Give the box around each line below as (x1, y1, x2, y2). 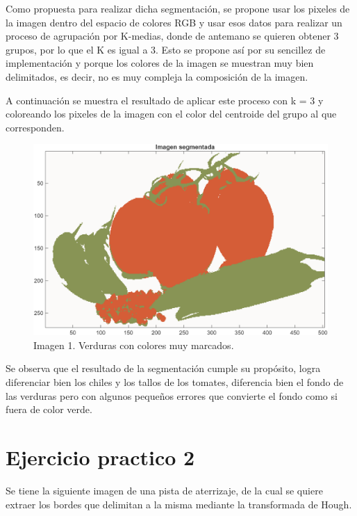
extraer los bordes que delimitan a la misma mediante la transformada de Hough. (6, 497, 352, 511)
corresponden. (6, 120, 65, 134)
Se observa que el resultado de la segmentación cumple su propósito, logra (6, 361, 321, 376)
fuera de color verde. (6, 402, 92, 417)
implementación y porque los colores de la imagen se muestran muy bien (6, 56, 314, 70)
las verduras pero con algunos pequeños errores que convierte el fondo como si (6, 388, 338, 403)
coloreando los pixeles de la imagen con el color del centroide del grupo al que (6, 106, 337, 121)
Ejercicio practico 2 (6, 443, 195, 471)
